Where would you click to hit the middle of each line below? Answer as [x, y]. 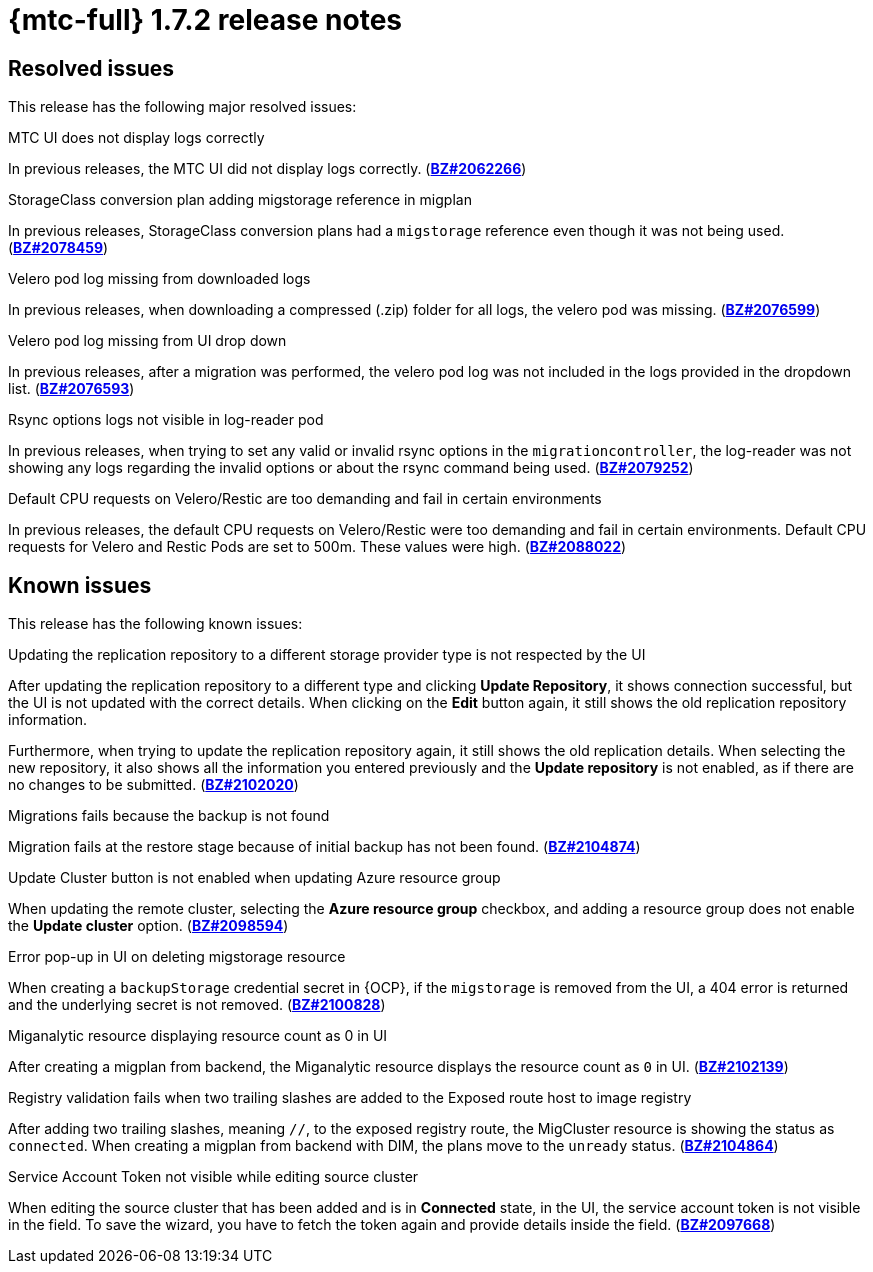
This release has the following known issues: [155, 624]
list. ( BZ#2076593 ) [71, 389]
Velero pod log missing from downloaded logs [159, 279]
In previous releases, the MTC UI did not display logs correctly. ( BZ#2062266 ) [267, 169]
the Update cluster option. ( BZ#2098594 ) [148, 926]
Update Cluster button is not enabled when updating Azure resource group [254, 878]
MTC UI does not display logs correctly [136, 138]
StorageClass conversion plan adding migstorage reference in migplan [240, 200]
